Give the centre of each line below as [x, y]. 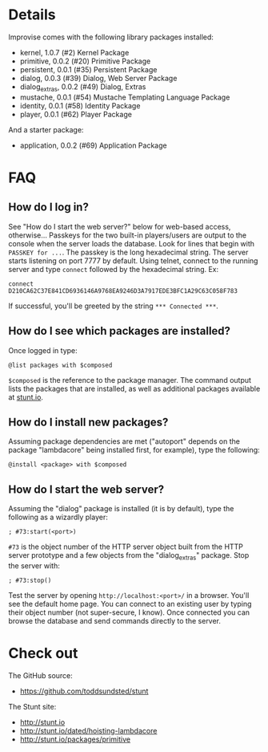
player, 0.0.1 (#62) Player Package [76, 114]
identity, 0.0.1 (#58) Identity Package [80, 105]
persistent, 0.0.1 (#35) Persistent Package [88, 69]
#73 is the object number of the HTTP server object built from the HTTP [126, 547]
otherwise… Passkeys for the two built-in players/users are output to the [128, 235]
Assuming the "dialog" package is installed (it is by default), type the [121, 509]
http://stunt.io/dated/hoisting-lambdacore [88, 730]
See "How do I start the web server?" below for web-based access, [120, 226]
